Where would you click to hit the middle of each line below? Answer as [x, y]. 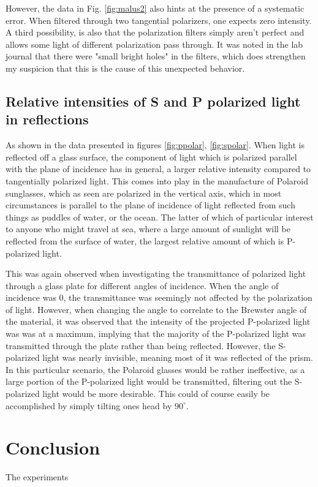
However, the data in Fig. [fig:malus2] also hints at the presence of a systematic [155, 8]
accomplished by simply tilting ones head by [89, 405]
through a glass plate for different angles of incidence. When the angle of [142, 285]
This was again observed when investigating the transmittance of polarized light [156, 274]
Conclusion [53, 447]
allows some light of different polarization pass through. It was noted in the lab [154, 44]
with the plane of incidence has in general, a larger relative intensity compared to [158, 169]
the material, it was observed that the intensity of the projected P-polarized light [158, 321]
